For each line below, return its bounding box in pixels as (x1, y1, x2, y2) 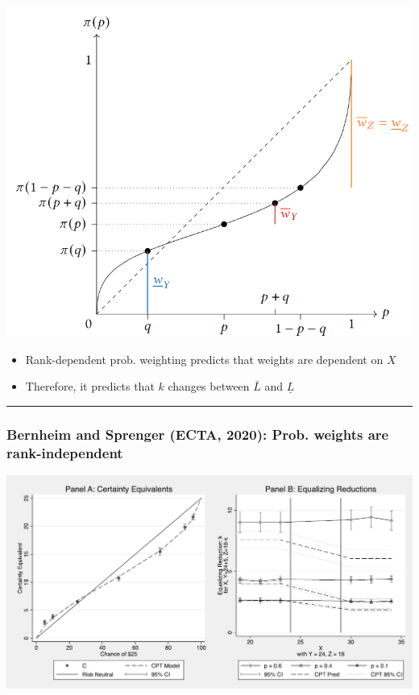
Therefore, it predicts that (25, 378, 155, 395)
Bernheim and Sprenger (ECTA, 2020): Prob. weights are (6, 424, 389, 444)
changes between (168, 378, 250, 395)
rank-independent (6, 442, 123, 462)
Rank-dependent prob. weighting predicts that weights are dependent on (25, 350, 384, 367)
